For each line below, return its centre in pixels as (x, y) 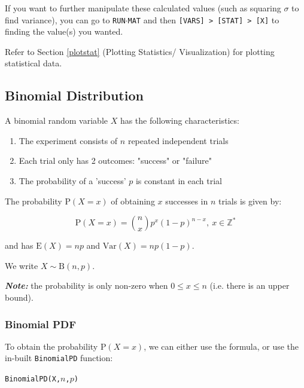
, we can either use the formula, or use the (221, 346)
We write (22, 265)
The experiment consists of (68, 140)
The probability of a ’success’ (72, 181)
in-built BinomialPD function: (59, 358)
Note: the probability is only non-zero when (86, 285)
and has (19, 245)
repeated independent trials (178, 140)
